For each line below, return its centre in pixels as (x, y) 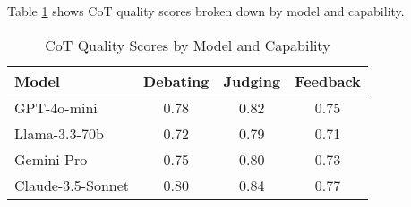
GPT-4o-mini (56, 107)
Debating (176, 80)
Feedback (328, 80)
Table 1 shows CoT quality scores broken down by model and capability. (206, 11)
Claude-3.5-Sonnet (72, 185)
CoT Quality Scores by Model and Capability (188, 45)
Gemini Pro (51, 159)
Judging (252, 80)
